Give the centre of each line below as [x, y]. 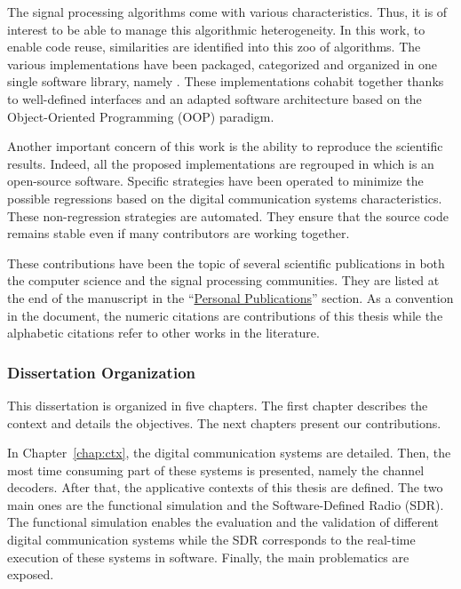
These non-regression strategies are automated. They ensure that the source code [228, 215]
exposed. [31, 574]
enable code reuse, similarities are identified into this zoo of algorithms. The [214, 47]
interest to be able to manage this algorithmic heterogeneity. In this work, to [216, 29]
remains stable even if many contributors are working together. [179, 233]
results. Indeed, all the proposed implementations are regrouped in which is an [221, 163]
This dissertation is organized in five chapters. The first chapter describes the [218, 405]
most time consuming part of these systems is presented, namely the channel [216, 470]
